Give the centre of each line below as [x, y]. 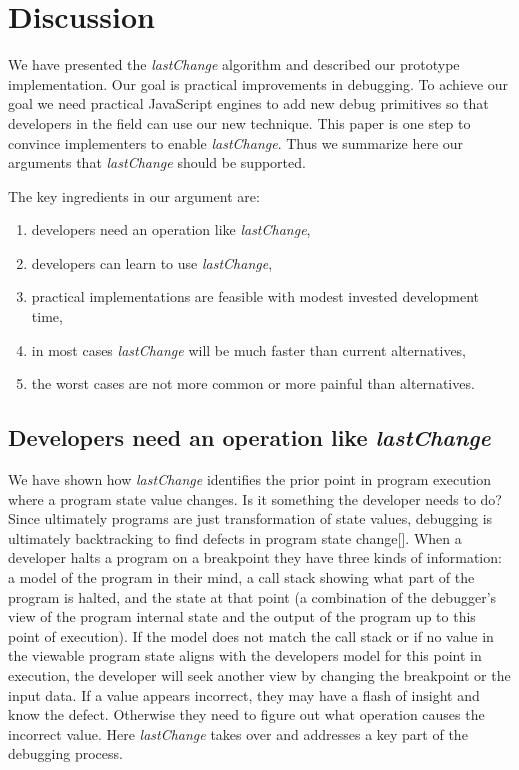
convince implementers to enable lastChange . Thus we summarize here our [236, 142]
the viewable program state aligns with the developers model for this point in [245, 655]
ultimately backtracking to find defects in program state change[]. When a [235, 537]
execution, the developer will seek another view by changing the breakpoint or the [259, 674]
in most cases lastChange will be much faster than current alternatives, [249, 349]
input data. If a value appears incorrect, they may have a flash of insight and [244, 694]
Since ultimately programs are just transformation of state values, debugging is [250, 518]
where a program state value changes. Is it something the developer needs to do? [255, 498]
